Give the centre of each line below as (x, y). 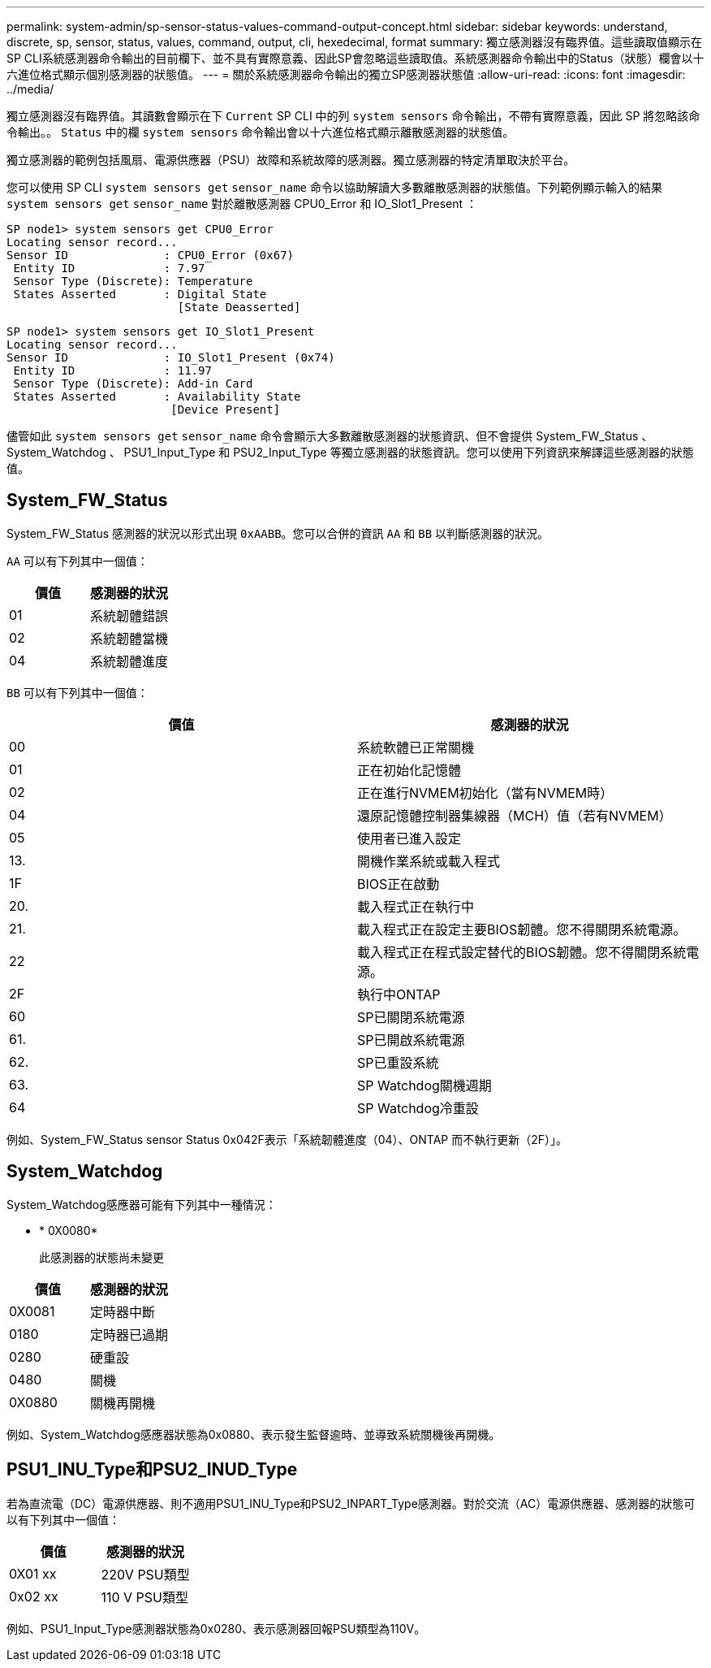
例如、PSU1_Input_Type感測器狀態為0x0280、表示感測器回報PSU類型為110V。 (216, 1628)
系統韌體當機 (129, 638)
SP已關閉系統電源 (411, 1017)
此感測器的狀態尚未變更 (101, 1257)
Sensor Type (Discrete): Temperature (133, 281)
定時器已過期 (129, 1334)
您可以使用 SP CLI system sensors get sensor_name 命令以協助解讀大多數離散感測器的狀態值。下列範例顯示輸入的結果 (334, 187)
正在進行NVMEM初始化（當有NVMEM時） (485, 793)
